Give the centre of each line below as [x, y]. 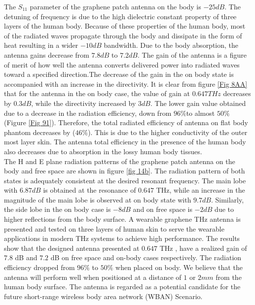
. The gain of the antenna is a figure [192, 54]
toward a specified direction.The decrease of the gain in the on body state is [119, 74]
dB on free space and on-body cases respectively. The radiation [146, 257]
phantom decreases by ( [40, 132]
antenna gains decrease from [47, 54]
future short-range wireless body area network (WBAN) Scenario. [103, 296]
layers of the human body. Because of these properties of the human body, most [125, 26]
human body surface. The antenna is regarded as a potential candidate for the [122, 287]
